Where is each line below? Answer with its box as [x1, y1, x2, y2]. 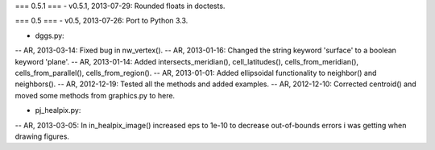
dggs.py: [35, 31, 64, 40]
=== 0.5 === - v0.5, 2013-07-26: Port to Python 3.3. [14, 16, 188, 26]
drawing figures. [14, 131, 70, 141]
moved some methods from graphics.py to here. [14, 90, 176, 100]
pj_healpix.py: [35, 106, 81, 115]
